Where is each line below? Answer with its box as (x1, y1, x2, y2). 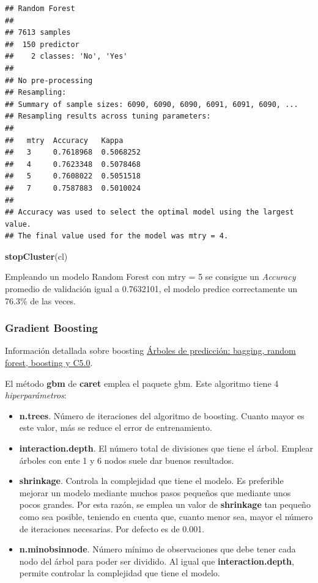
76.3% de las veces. (5, 294, 76, 307)
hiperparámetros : (5, 389, 67, 402)
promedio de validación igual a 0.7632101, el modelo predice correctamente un (5, 282, 298, 295)
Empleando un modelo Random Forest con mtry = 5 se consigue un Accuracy (5, 270, 296, 283)
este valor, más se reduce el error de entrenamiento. (19, 421, 212, 434)
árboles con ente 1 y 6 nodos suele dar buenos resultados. (19, 453, 234, 466)
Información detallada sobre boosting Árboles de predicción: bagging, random (5, 344, 296, 357)
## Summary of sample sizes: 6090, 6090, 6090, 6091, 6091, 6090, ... (5, 100, 298, 109)
